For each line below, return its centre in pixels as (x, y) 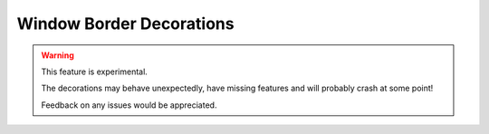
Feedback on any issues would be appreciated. (129, 105)
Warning (58, 55)
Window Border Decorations (125, 24)
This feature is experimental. (95, 72)
